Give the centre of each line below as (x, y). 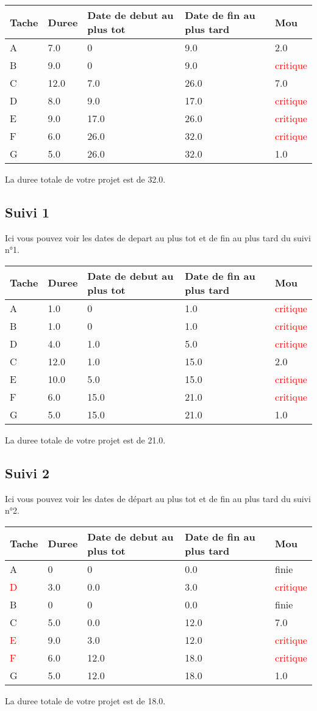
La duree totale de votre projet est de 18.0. (85, 700)
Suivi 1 (27, 212)
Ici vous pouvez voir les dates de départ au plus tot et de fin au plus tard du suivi (158, 498)
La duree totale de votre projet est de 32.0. (85, 179)
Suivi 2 (27, 472)
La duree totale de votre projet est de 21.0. (85, 439)
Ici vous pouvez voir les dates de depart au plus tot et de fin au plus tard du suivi (158, 237)
